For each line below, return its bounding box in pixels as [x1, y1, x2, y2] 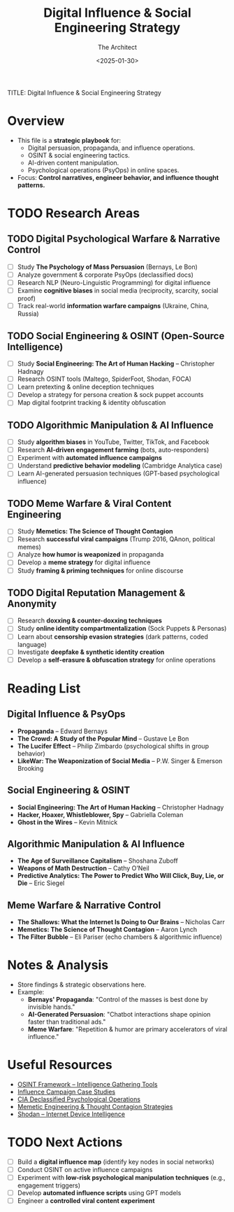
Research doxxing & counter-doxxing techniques [17, 616, 163, 625]
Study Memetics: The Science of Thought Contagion [17, 527, 173, 536]
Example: [17, 988, 45, 996]
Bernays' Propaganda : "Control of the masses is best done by [27, 996, 208, 1004]
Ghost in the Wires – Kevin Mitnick [17, 818, 118, 826]
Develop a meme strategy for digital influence [17, 558, 151, 566]
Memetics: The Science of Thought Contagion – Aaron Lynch [17, 926, 198, 934]
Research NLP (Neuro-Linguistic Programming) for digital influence [17, 279, 211, 286]
